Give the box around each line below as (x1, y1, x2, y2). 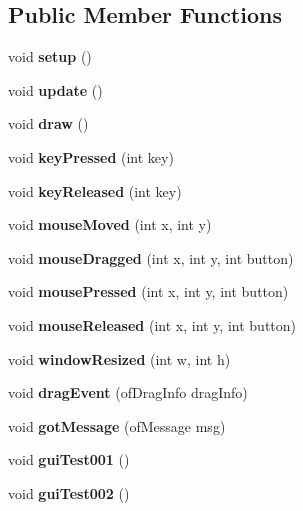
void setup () (8, 46, 92, 67)
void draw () (8, 113, 89, 134)
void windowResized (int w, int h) (8, 348, 231, 369)
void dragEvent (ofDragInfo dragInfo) (8, 382, 248, 403)
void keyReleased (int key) (8, 180, 182, 201)
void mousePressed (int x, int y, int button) (8, 281, 289, 302)
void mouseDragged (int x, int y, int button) (8, 247, 294, 268)
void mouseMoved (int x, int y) (8, 214, 212, 235)
